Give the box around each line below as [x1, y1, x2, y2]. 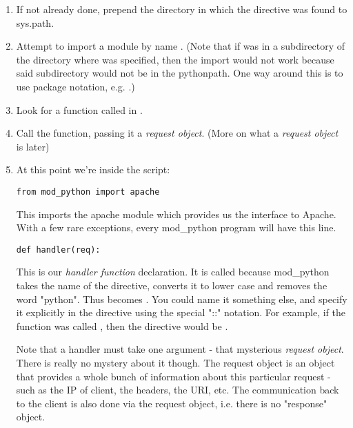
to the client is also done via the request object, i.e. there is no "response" [16, 396, 327, 410]
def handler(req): [16, 244, 101, 255]
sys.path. [16, 15, 54, 30]
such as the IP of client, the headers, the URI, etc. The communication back [16, 382, 339, 397]
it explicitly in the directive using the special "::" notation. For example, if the [16, 305, 345, 320]
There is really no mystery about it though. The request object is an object [16, 356, 335, 369]
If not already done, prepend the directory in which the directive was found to [16, 2, 347, 16]
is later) [16, 139, 50, 153]
